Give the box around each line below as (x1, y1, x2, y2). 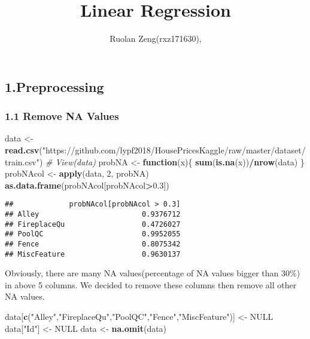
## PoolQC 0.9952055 (5, 230, 181, 239)
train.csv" (5, 155, 39, 168)
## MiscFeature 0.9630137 (5, 249, 181, 258)
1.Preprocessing (5, 77, 104, 95)
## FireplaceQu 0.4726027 (5, 220, 181, 229)
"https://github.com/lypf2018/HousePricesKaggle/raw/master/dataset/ (42, 143, 306, 156)
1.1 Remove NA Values (5, 109, 119, 124)
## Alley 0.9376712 (5, 209, 181, 218)
